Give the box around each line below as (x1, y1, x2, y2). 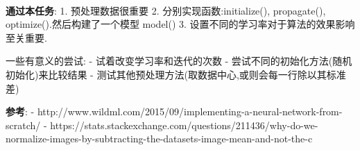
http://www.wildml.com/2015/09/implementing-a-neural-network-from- (37, 104, 343, 119)
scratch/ (6, 117, 41, 132)
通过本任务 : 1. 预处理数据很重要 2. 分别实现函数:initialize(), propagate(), (6, 3, 326, 17)
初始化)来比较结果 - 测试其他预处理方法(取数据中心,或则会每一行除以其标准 (6, 67, 346, 81)
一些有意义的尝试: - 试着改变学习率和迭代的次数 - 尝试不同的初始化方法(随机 (6, 53, 352, 68)
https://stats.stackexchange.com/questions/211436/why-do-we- (50, 117, 318, 132)
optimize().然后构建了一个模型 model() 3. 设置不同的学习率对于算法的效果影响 (6, 17, 355, 31)
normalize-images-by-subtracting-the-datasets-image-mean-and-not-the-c (6, 131, 313, 146)
